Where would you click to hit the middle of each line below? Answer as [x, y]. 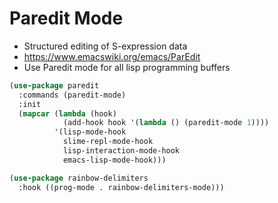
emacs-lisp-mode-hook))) [114, 160]
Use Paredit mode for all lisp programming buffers [127, 67]
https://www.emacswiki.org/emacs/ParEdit [112, 56]
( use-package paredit [54, 85]
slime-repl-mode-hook [108, 142]
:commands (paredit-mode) [72, 95]
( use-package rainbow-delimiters [79, 178]
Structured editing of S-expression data [105, 46]
